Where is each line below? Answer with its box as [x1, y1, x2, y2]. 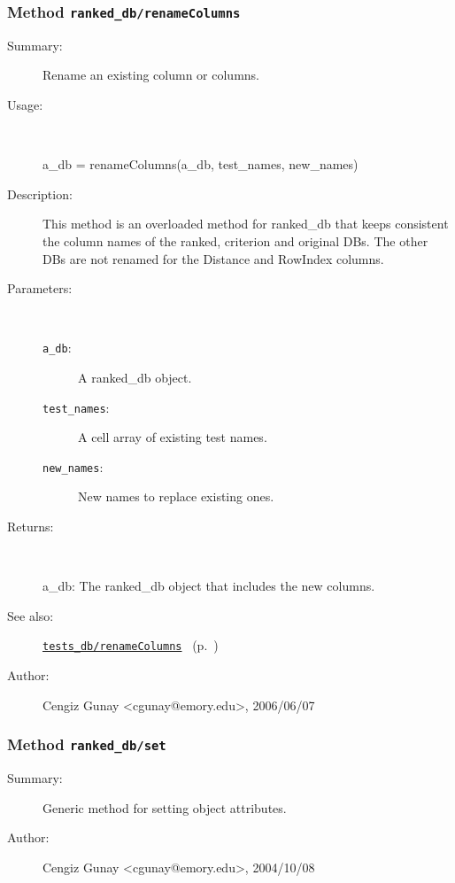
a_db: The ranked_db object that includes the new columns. [42, 577, 375, 595]
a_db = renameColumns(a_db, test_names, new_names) [42, 155, 359, 174]
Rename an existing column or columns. [42, 66, 259, 84]
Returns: [7, 517, 54, 536]
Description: [7, 184, 73, 203]
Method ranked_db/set [7, 733, 166, 755]
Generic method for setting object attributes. [42, 798, 287, 817]
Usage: [7, 95, 43, 113]
